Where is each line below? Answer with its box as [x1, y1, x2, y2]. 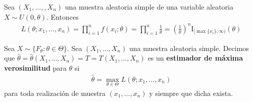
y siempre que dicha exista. [149, 87, 233, 98]
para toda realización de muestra [4, 87, 106, 98]
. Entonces [46, 11, 79, 22]
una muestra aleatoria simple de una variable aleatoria [65, 2, 233, 12]
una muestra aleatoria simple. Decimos [129, 42, 249, 53]
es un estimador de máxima [147, 53, 243, 63]
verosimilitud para [4, 62, 67, 73]
